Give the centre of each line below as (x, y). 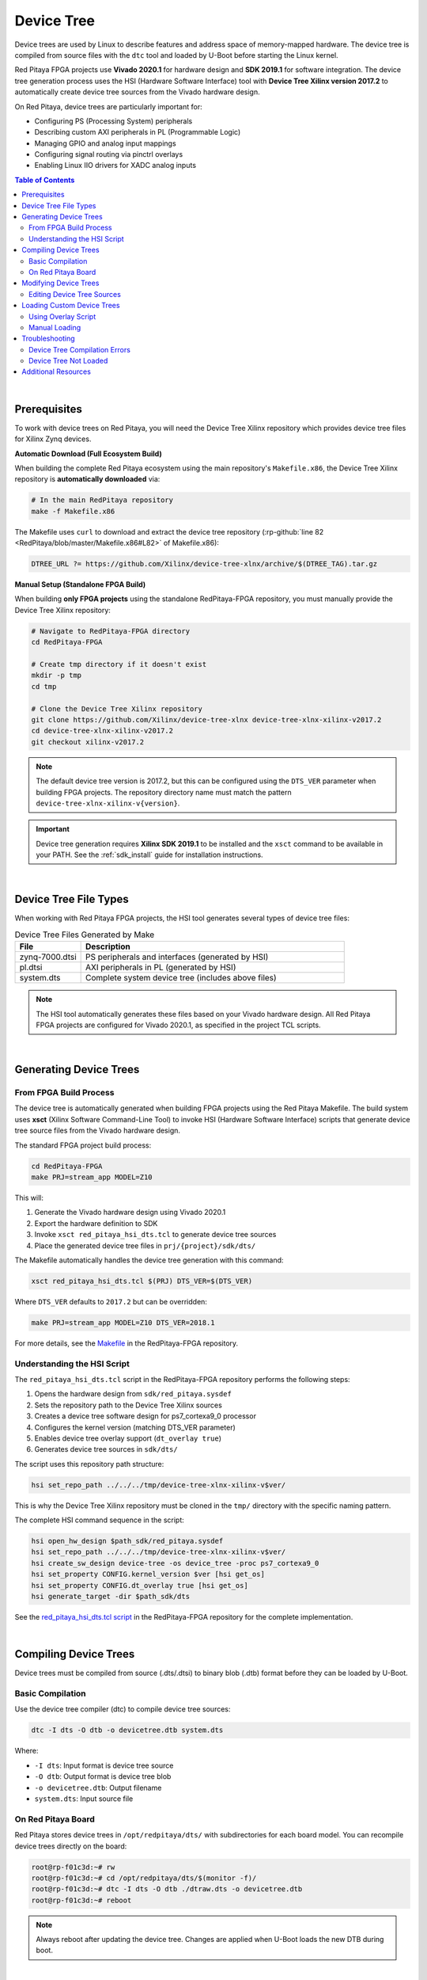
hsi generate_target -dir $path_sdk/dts (110, 1597)
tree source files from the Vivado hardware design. (98, 1131)
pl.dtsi (31, 968)
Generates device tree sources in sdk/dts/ (106, 1449)
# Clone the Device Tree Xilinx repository (117, 708)
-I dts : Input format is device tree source (104, 1765)
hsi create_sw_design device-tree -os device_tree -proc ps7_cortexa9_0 (175, 1563)
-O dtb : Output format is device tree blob (103, 1776)
